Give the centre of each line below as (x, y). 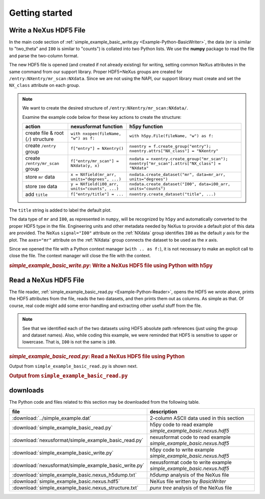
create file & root (44, 133)
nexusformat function (96, 126)
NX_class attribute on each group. (45, 85)
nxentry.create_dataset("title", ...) (172, 194)
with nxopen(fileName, (96, 133)
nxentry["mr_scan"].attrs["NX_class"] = (175, 163)
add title (36, 194)
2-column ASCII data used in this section (197, 418)
